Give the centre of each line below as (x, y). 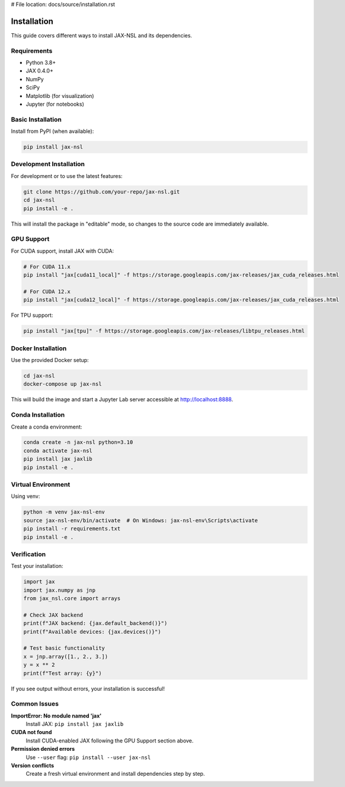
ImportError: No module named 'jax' (56, 716)
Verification (28, 554)
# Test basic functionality (64, 648)
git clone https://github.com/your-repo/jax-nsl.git (102, 192)
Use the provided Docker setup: (50, 360)
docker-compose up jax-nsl (63, 384)
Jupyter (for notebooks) (55, 104)
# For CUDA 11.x (47, 266)
